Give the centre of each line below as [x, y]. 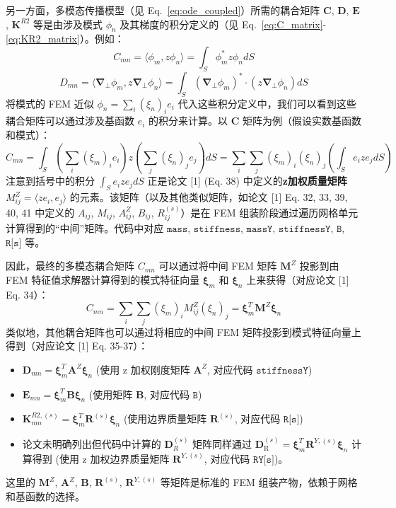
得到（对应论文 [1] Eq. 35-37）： [77, 346]
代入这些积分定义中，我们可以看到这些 [267, 103]
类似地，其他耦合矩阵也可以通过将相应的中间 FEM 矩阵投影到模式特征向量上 [184, 331]
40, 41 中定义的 [40, 212]
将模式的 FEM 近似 [50, 103]
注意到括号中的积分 [50, 181]
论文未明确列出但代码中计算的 [92, 443]
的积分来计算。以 [188, 121]
